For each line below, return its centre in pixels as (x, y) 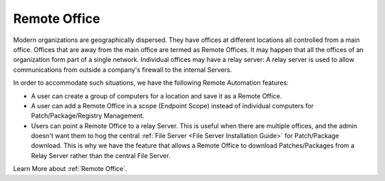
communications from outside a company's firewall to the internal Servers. (123, 69)
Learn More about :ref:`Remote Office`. (70, 169)
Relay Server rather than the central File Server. (101, 155)
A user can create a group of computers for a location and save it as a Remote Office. (156, 95)
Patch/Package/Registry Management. (88, 116)
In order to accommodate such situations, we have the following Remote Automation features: (151, 83)
